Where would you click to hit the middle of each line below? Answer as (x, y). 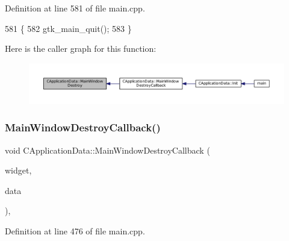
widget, (18, 170)
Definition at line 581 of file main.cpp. (75, 8)
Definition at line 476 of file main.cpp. (75, 230)
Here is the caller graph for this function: (81, 49)
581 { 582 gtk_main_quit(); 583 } (68, 28)
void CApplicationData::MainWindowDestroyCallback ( (107, 150)
